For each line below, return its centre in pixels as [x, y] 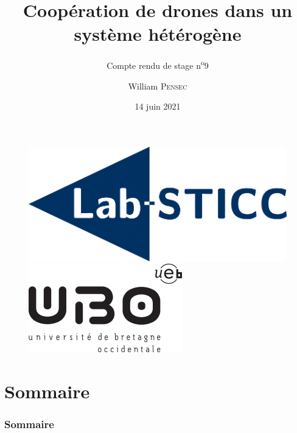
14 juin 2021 [158, 106]
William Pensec [158, 86]
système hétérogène [158, 34]
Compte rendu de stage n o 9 [158, 64]
